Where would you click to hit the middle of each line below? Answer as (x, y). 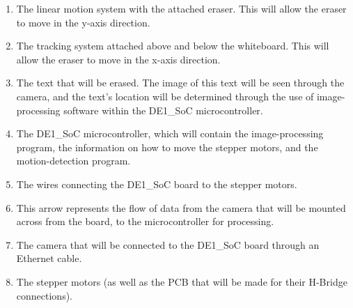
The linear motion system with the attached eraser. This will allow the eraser (181, 8)
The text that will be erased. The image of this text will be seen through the (180, 83)
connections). (44, 295)
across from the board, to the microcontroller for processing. (145, 221)
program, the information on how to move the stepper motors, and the (167, 147)
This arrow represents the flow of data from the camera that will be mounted (181, 207)
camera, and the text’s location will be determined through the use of (165, 96)
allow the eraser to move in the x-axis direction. (118, 59)
